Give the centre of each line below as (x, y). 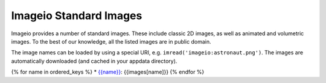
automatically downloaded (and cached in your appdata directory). (94, 61)
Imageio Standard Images (77, 16)
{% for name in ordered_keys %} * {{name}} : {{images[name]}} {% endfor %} (108, 72)
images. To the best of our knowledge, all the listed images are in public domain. (111, 41)
